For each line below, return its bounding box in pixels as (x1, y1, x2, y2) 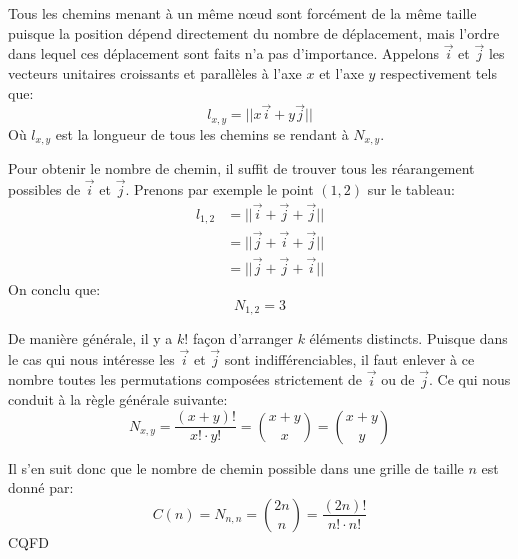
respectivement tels (380, 63, 497, 83)
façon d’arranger (192, 327, 293, 348)
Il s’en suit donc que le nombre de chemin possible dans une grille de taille (8, 457, 464, 478)
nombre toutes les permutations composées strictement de (8, 369, 363, 390)
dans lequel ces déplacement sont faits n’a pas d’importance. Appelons (8, 43, 439, 64)
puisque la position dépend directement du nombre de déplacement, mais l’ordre (8, 22, 500, 43)
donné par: (8, 477, 74, 498)
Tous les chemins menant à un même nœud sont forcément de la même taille (8, 3, 477, 23)
